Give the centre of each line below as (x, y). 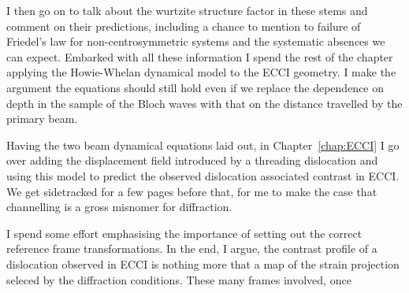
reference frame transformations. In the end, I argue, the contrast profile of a (192, 248)
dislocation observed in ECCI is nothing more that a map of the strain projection (203, 263)
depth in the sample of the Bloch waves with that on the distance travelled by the (204, 103)
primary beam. (42, 119)
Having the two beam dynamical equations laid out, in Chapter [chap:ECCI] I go (203, 145)
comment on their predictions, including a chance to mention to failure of (184, 26)
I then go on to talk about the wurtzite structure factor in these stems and (187, 10)
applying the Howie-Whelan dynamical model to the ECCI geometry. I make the (201, 72)
